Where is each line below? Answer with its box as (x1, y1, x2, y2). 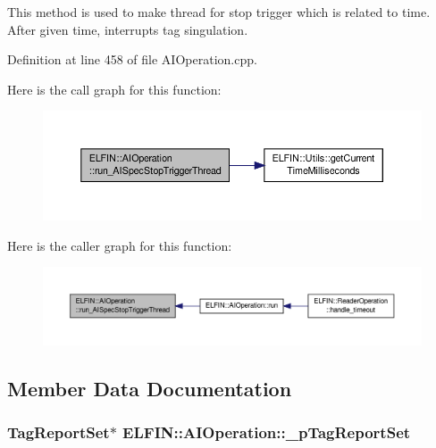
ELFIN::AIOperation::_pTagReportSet (122, 421, 411, 444)
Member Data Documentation (7, 374, 292, 402)
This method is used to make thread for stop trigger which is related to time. (7, 3, 431, 21)
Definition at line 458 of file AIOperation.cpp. (7, 50, 257, 69)
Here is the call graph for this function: (7, 79, 222, 98)
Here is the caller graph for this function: (7, 236, 232, 254)
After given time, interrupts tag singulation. (7, 20, 248, 38)
